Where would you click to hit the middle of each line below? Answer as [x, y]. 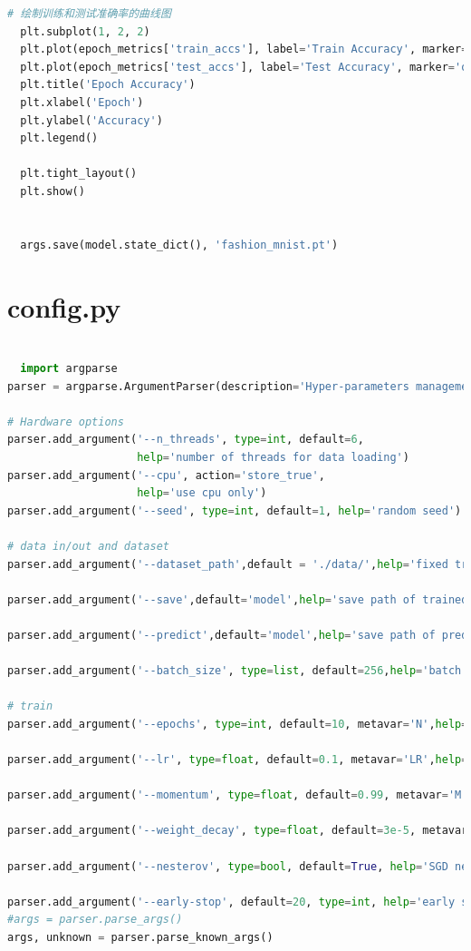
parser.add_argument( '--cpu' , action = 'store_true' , [166, 475]
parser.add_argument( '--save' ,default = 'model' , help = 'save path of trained [238, 599]
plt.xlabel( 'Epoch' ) [82, 102]
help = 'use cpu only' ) [202, 493]
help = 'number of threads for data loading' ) [273, 457]
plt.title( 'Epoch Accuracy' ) [108, 85]
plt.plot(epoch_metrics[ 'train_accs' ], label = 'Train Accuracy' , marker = [244, 49]
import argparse [69, 369]
